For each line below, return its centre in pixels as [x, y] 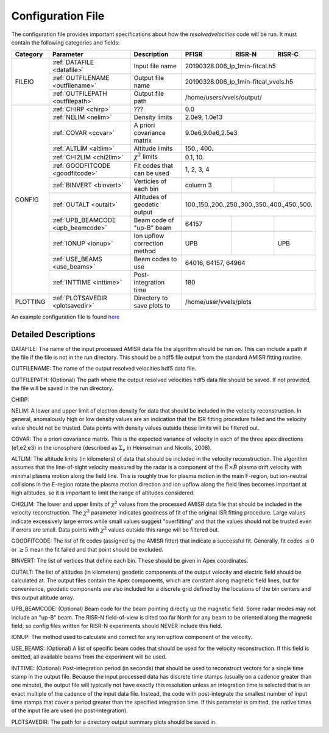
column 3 [199, 185]
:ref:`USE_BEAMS [77, 259]
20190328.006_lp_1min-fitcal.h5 [231, 66]
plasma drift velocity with [270, 468]
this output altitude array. [43, 598]
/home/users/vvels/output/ [223, 98]
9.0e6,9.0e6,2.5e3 [211, 133]
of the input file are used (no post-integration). [69, 710]
